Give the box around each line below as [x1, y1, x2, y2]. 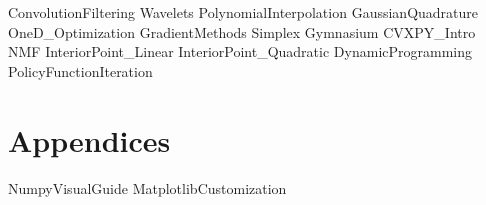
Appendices [8, 119, 171, 160]
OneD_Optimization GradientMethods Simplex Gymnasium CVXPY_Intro [8, 21, 476, 42]
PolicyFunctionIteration [8, 60, 153, 81]
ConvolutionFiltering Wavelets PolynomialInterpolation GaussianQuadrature [8, 2, 479, 22]
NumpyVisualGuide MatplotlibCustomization [8, 177, 287, 198]
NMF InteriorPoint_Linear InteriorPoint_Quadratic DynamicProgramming [8, 41, 472, 62]
